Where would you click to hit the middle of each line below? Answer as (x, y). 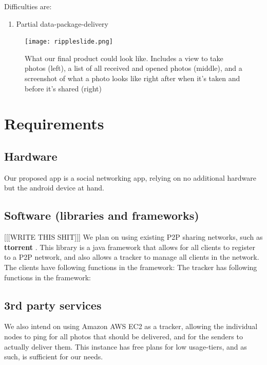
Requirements (54, 123)
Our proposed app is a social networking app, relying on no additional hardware (130, 177)
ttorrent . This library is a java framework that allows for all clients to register (130, 247)
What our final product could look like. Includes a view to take (124, 58)
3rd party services (53, 305)
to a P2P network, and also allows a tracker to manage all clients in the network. (132, 257)
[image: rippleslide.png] (69, 42)
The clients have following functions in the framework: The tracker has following (131, 267)
